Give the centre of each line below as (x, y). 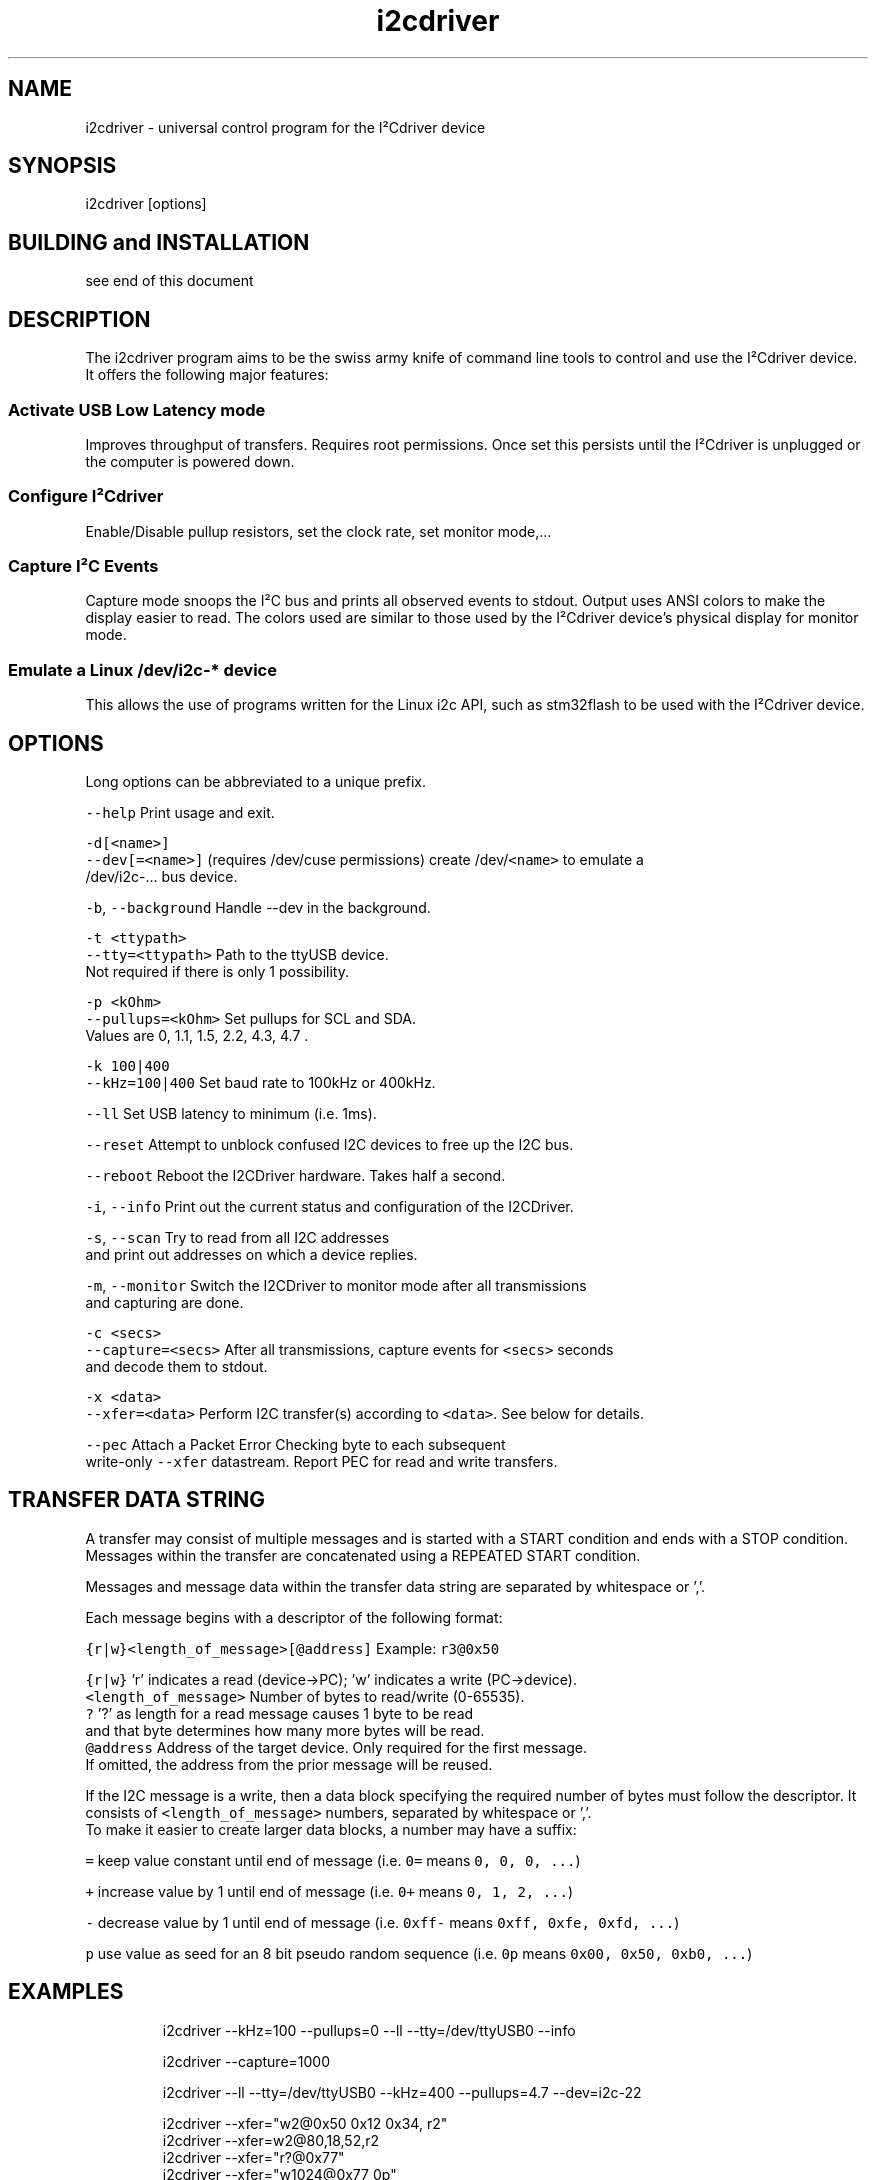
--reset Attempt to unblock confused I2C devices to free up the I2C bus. (329, 1144)
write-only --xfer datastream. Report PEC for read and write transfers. (321, 1461)
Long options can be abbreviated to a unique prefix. (255, 781)
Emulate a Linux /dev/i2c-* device (142, 669)
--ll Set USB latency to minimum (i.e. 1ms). (231, 1113)
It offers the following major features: (207, 375)
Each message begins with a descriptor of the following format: (294, 1617)
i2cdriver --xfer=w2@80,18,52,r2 (271, 2140)
